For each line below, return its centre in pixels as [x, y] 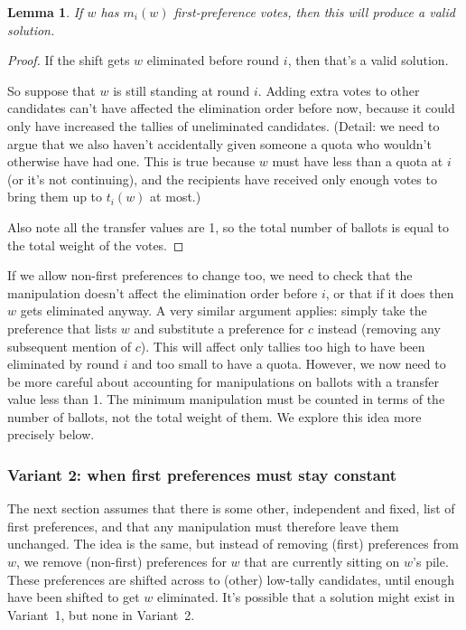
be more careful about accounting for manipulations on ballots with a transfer [224, 381]
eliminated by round [63, 364]
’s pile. [431, 562]
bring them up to [55, 197]
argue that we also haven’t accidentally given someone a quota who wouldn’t [219, 143]
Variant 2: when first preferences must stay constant [202, 474]
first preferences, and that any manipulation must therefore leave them [203, 526]
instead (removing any [379, 328]
